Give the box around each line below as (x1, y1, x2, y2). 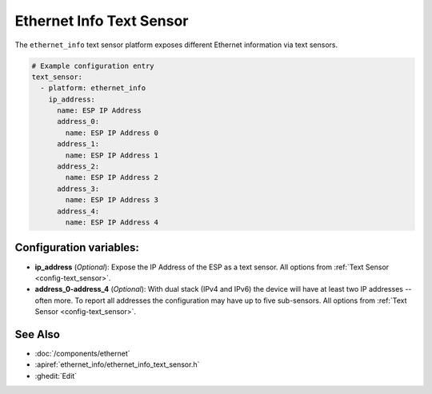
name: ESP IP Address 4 (65, 218, 159, 227)
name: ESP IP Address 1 (65, 150, 159, 160)
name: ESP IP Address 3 (65, 196, 159, 205)
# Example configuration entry (31, 61, 155, 70)
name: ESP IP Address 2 (65, 173, 159, 182)
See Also (14, 328, 60, 341)
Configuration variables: (14, 241, 140, 255)
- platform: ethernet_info (40, 84, 146, 93)
